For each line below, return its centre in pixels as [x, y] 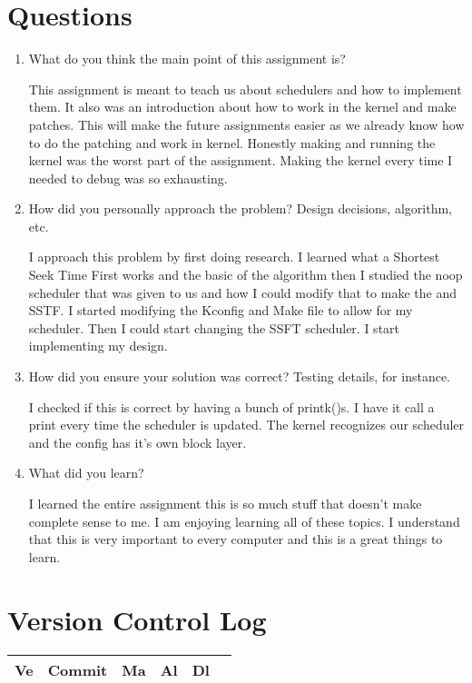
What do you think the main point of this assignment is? [187, 59]
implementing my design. [98, 346]
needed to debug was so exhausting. [128, 178]
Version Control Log [137, 619]
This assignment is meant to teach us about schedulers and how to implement [245, 89]
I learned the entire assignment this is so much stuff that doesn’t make [225, 503]
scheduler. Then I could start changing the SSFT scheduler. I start [214, 327]
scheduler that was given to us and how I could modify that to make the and [242, 292]
